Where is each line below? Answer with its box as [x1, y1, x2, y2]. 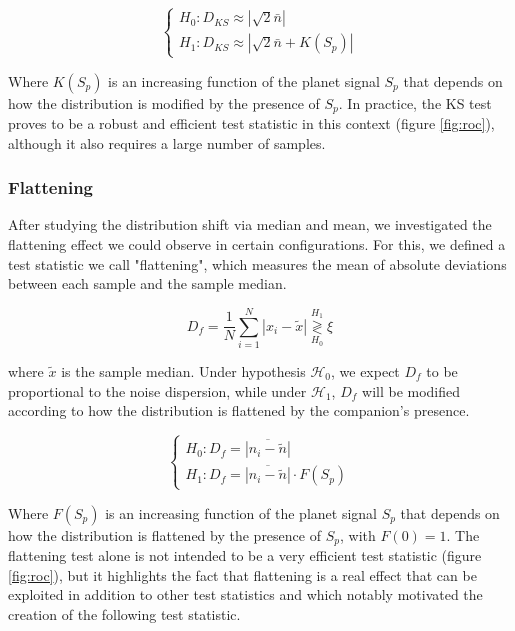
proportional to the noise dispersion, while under [8, 380, 307, 401]
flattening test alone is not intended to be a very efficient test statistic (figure [8, 545, 482, 566]
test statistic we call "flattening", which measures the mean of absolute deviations [8, 253, 507, 274]
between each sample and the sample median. [8, 273, 287, 294]
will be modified [362, 380, 461, 401]
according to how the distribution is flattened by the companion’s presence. [8, 400, 470, 421]
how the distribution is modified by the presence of [8, 92, 320, 113]
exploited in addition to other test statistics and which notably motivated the [8, 584, 483, 605]
